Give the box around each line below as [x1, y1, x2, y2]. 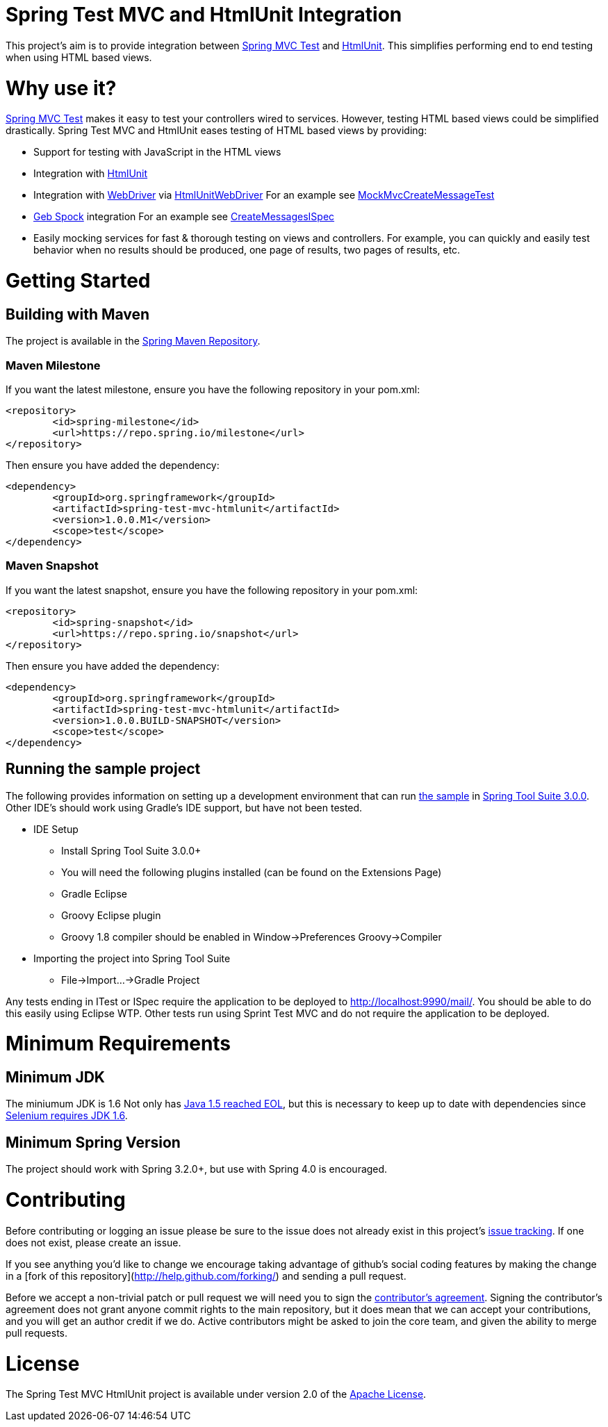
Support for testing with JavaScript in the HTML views [33, 146, 281, 158]
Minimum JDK [6, 1069, 105, 1087]
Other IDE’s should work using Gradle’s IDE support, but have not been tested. [6, 801, 363, 814]
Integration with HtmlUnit [33, 167, 148, 180]
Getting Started [6, 269, 151, 292]
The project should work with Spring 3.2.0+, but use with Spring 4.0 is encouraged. [6, 1163, 388, 1176]
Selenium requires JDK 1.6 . [6, 1110, 128, 1122]
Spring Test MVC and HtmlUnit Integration [6, 3, 402, 26]
